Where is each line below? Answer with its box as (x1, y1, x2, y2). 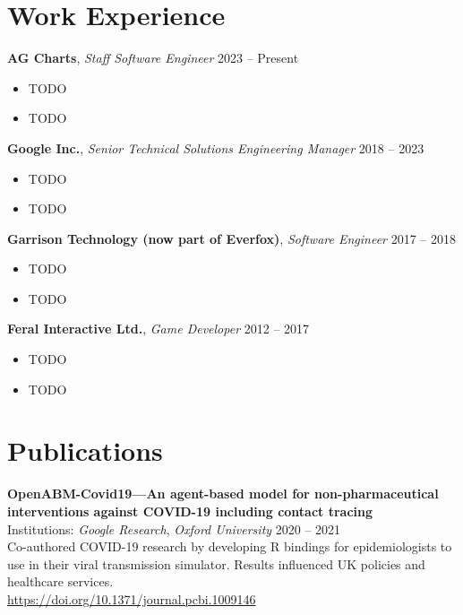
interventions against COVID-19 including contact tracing (7, 501, 373, 520)
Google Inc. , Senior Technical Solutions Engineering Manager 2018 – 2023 (7, 138, 424, 157)
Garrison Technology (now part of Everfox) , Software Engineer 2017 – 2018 (7, 229, 456, 247)
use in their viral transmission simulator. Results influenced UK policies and (7, 554, 425, 573)
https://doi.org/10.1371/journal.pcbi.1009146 (7, 589, 256, 608)
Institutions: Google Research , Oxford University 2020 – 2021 (7, 519, 341, 538)
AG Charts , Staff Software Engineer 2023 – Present (7, 48, 299, 67)
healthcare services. (7, 572, 114, 591)
